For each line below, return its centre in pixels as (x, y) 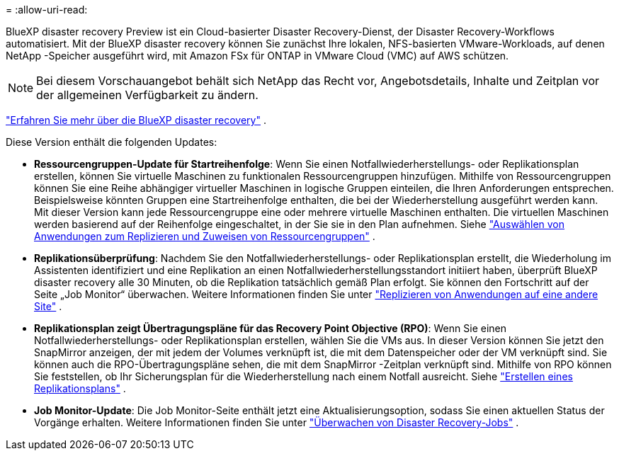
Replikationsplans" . (80, 388)
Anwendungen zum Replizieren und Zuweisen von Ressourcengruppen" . (205, 236)
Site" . (48, 306)
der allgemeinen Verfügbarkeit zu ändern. (147, 95)
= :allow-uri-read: (47, 10)
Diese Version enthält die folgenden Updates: (112, 142)
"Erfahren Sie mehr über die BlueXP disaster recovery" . (136, 120)
